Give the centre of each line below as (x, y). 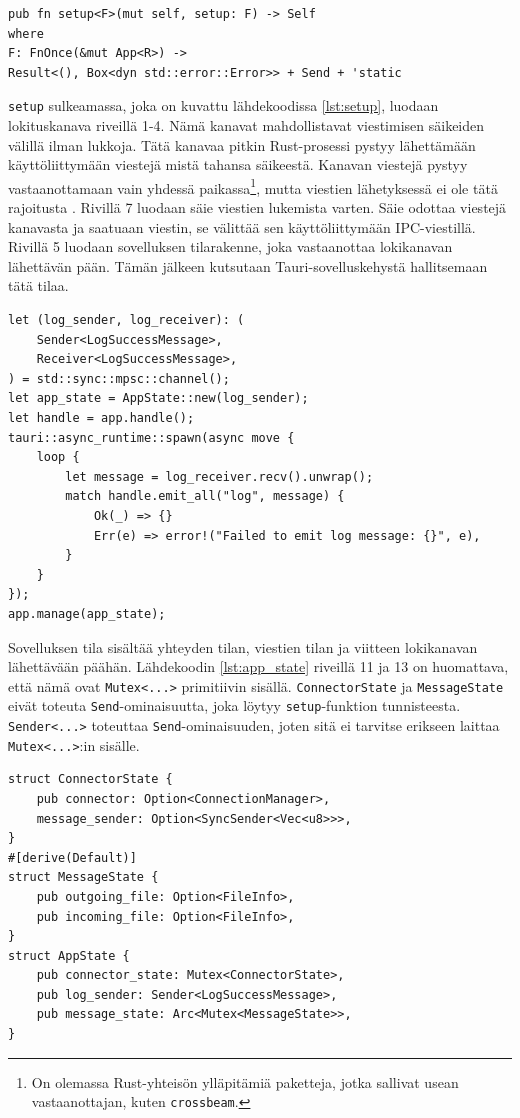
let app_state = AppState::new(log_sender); (158, 398)
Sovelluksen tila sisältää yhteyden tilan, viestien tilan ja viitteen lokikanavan (243, 646)
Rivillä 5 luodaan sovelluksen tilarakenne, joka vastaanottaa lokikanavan (230, 246)
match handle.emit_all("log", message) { (205, 496)
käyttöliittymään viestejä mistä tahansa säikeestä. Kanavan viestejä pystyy (238, 164)
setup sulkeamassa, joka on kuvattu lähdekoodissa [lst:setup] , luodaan (223, 105)
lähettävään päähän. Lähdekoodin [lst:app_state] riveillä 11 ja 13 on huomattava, (258, 666)
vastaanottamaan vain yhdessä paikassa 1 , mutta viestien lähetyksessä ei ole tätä (253, 186)
